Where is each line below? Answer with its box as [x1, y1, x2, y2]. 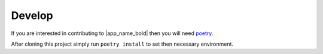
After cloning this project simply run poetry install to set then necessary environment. [11, 40, 233, 47]
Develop [11, 9, 53, 22]
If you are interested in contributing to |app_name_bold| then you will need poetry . [11, 30, 214, 37]
